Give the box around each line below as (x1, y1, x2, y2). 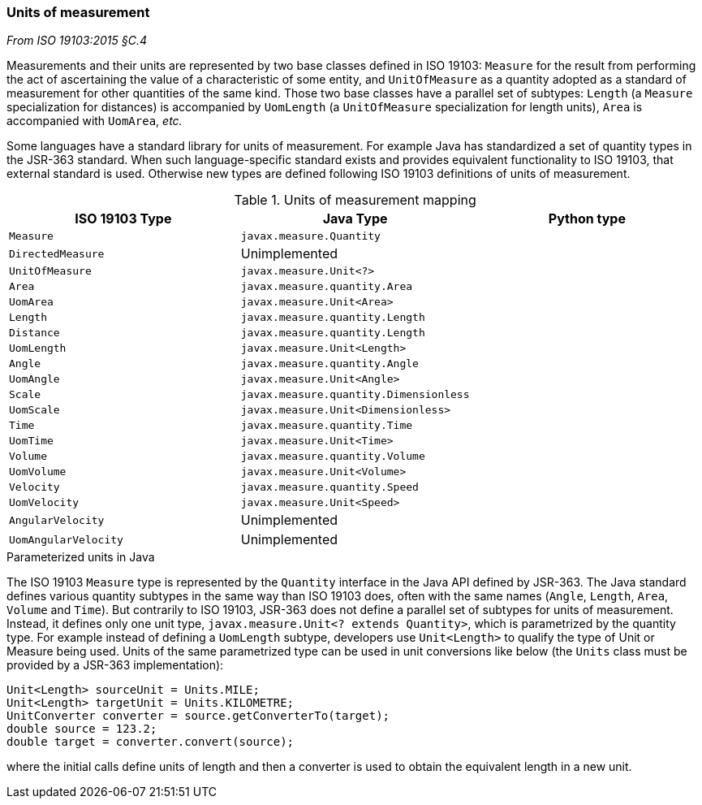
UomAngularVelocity (9, 533, 123, 546)
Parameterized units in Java (6, 550, 155, 565)
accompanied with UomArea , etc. (6, 114, 183, 128)
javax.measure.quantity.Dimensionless (240, 388, 470, 401)
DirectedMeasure (9, 247, 105, 260)
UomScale (9, 404, 60, 417)
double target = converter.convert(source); (6, 735, 295, 749)
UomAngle (9, 373, 60, 386)
